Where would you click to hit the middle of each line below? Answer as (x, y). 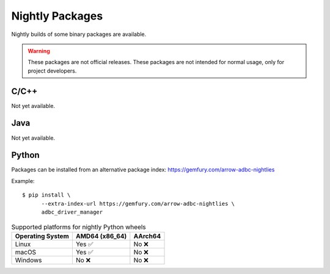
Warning (39, 51)
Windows (28, 260)
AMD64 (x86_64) (101, 236)
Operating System (42, 236)
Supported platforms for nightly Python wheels (79, 227)
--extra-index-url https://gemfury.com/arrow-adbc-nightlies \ (138, 204)
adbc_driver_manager (72, 212)
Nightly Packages (57, 16)
